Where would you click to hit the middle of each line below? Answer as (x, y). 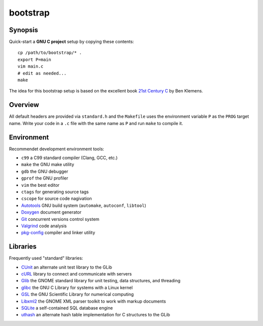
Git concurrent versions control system (60, 219)
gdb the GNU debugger (45, 171)
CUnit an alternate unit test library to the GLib (66, 267)
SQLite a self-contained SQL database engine (67, 308)
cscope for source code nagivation (56, 199)
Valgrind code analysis (44, 226)
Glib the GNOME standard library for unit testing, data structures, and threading (101, 281)
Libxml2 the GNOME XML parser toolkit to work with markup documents (94, 301)
